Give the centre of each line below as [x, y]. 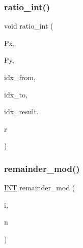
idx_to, [16, 94]
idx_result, [21, 111]
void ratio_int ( [29, 26]
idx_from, [20, 77]
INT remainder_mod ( [40, 188]
